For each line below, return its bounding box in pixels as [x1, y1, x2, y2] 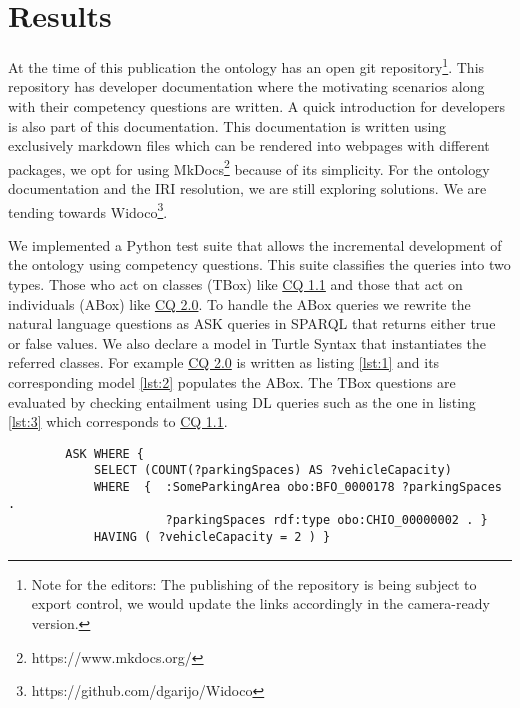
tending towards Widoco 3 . [8, 198, 168, 222]
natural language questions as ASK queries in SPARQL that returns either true [8, 313, 496, 334]
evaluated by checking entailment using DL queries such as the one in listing [8, 391, 476, 412]
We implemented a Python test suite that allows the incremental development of [8, 234, 502, 255]
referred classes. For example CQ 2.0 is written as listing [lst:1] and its [8, 352, 440, 373]
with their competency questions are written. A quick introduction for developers [8, 95, 506, 116]
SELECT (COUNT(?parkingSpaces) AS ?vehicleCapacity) [93, 463, 452, 478]
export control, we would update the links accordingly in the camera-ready [31, 593, 490, 614]
